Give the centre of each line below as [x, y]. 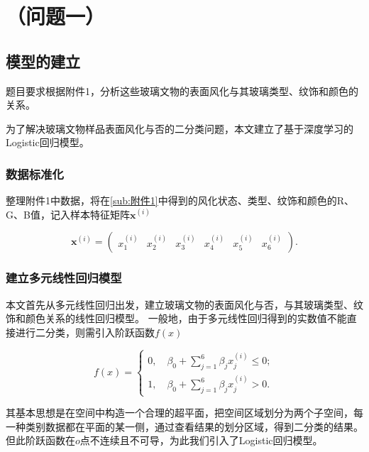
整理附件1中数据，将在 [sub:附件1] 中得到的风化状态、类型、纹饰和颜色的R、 [180, 200]
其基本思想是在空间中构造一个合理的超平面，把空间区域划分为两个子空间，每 [184, 413]
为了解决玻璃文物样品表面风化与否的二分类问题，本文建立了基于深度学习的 [180, 128]
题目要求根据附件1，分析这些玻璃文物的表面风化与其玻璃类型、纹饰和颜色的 [182, 90]
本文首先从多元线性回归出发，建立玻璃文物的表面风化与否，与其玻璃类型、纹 [184, 304]
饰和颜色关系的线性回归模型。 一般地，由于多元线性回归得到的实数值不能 [176, 318]
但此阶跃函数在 [40, 440]
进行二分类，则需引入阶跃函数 [85, 332]
